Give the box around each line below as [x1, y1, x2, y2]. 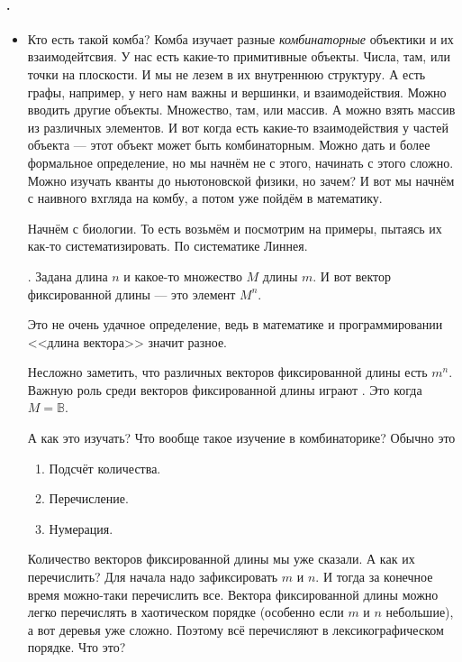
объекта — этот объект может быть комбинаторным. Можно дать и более [27, 135, 430, 154]
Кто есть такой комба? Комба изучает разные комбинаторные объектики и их [27, 29, 454, 48]
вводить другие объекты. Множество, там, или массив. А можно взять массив [27, 100, 456, 119]
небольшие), [385, 602, 454, 621]
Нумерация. [49, 519, 113, 538]
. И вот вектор [313, 266, 392, 285]
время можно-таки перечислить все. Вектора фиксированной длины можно [27, 584, 439, 603]
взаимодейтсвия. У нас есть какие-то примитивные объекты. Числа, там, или [27, 47, 450, 66]
